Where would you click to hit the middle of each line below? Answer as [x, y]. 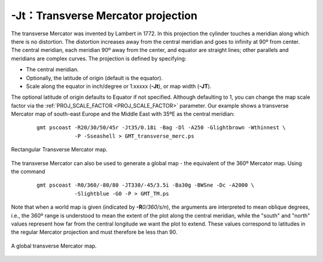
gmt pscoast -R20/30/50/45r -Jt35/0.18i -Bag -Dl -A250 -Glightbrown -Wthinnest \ [161, 128]
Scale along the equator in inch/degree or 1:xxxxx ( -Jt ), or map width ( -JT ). [119, 86]
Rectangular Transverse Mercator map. [59, 150]
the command [28, 172]
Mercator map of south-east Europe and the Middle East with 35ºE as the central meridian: [123, 114]
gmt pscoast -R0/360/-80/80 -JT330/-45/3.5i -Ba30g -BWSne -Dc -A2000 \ [145, 185]
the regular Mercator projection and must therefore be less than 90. [94, 232]
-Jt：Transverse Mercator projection [104, 16]
